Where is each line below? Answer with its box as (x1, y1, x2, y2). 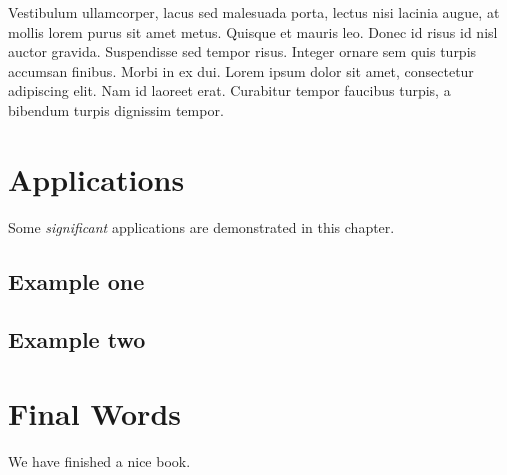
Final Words (8, 393, 181, 434)
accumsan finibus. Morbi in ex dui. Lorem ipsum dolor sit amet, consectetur (8, 60, 474, 81)
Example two (8, 324, 146, 355)
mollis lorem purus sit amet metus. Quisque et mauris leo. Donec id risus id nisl (8, 21, 498, 42)
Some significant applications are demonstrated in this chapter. (8, 216, 395, 237)
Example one (8, 265, 145, 296)
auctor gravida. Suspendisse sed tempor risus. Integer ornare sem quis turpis (8, 41, 477, 62)
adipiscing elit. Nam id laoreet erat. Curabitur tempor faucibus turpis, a (8, 80, 451, 101)
